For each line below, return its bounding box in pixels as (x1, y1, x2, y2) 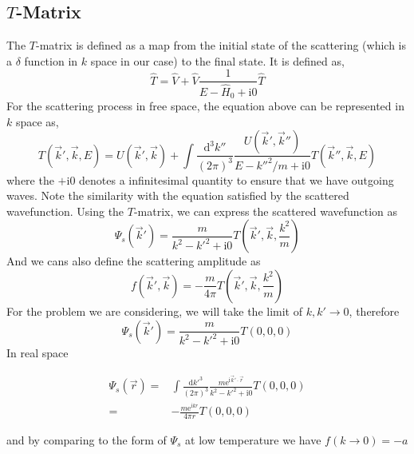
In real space (6, 344, 69, 361)
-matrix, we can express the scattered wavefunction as (133, 202, 398, 219)
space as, (15, 113, 59, 129)
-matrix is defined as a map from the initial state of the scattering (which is (35, 37, 406, 54)
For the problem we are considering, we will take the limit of (6, 302, 303, 319)
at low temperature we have (185, 432, 321, 448)
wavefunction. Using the (6, 202, 124, 219)
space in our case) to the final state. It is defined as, (90, 52, 345, 69)
